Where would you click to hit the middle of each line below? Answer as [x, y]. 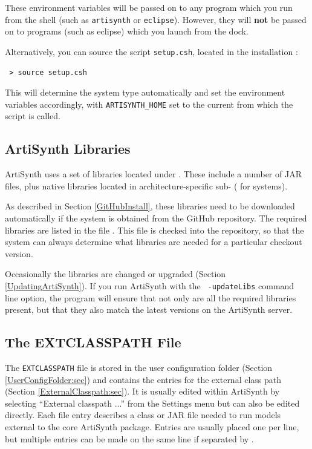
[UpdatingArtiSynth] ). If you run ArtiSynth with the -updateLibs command [150, 285]
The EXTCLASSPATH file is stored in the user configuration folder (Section [139, 367]
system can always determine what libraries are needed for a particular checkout [154, 242]
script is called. [33, 116]
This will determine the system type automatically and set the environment [145, 92]
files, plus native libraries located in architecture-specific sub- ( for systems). [146, 185]
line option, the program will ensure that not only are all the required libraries [151, 297]
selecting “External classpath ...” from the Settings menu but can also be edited [152, 403]
